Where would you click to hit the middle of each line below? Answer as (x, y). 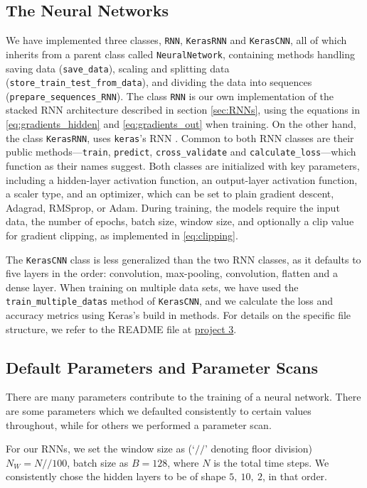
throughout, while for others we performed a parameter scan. (139, 424)
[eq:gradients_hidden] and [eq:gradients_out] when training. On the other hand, (181, 124)
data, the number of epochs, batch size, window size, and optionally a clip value (180, 221)
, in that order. (294, 476)
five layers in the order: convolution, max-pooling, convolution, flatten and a (172, 273)
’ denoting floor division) (258, 449)
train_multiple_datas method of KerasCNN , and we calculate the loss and (169, 301)
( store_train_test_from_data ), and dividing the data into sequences (159, 82)
